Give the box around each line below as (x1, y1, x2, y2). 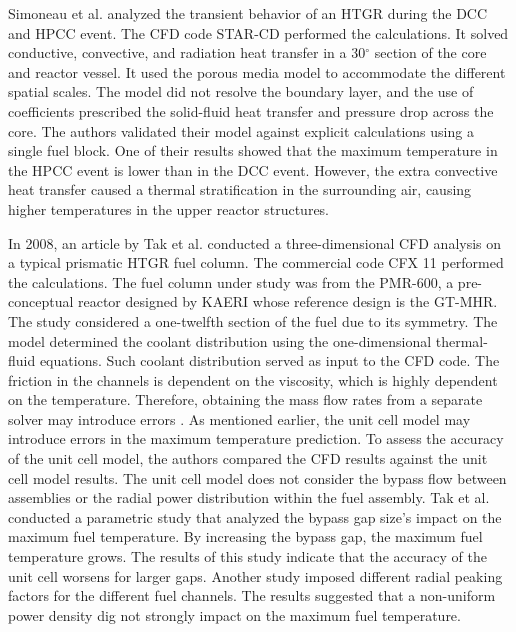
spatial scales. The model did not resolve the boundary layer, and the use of (8, 81, 474, 102)
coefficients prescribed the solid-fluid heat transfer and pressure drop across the (8, 100, 494, 121)
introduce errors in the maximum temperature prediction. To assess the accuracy (8, 428, 504, 449)
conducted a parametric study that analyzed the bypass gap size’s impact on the (8, 506, 502, 527)
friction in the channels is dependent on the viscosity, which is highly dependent (8, 369, 498, 390)
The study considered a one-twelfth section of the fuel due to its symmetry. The (8, 310, 498, 331)
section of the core (374, 42, 487, 63)
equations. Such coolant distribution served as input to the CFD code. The (39, 350, 500, 371)
